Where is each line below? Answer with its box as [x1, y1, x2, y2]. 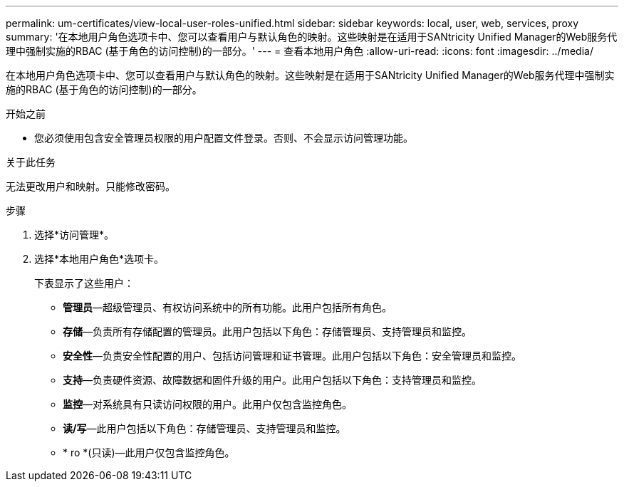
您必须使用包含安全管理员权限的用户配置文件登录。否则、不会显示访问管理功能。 [34, 132, 413, 144]
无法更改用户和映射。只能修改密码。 [6, 180, 175, 192]
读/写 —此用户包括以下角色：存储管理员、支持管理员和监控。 [63, 422, 346, 434]
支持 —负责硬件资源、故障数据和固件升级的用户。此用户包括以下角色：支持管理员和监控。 [63, 374, 482, 386]
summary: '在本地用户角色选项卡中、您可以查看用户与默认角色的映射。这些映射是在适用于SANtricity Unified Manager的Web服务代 [6, 31, 618, 43]
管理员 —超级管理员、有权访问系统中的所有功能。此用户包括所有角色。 [63, 301, 392, 313]
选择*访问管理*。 [34, 229, 115, 241]
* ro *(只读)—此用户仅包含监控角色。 [63, 446, 235, 459]
